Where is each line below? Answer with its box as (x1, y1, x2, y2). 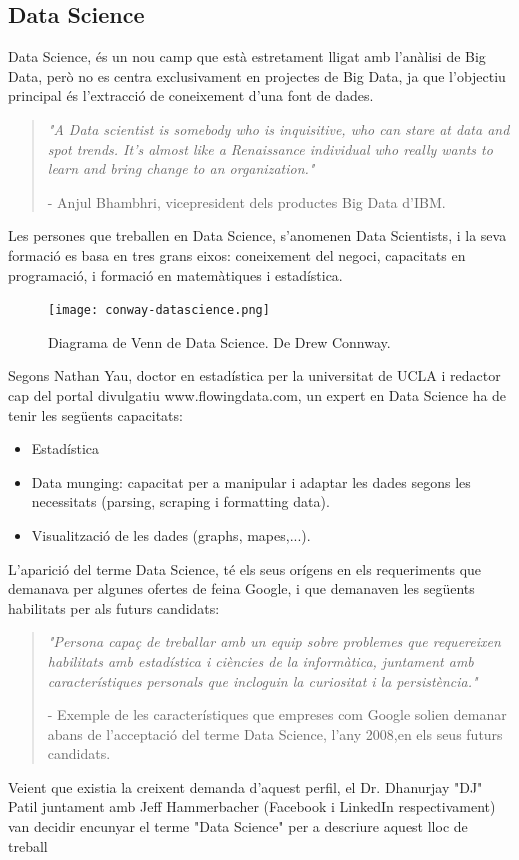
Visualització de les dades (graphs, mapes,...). (31, 524, 311, 545)
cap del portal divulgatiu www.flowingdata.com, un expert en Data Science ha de (8, 384, 507, 405)
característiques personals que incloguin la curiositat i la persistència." (47, 670, 478, 691)
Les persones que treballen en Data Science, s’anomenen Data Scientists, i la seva (8, 225, 507, 246)
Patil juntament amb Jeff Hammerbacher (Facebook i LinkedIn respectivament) (8, 796, 496, 817)
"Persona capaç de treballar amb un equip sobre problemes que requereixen (47, 631, 501, 652)
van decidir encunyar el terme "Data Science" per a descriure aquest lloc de (8, 816, 468, 837)
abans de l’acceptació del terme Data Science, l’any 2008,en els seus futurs (47, 723, 503, 744)
